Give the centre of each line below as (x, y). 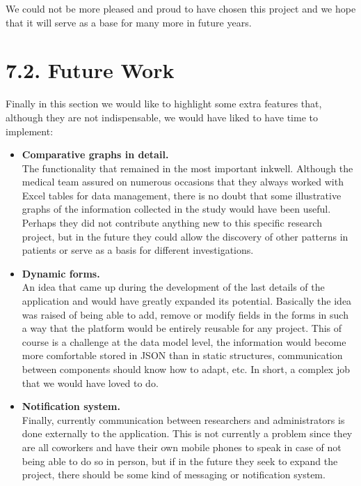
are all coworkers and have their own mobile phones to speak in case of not (182, 447)
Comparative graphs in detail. (95, 154)
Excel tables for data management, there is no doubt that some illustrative (182, 195)
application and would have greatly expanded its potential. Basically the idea (187, 301)
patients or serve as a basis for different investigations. (138, 250)
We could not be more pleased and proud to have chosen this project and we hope (181, 8)
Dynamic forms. (61, 273)
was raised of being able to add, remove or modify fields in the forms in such (185, 314)
